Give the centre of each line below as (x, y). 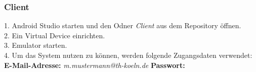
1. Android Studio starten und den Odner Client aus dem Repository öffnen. (123, 25)
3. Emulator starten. (36, 45)
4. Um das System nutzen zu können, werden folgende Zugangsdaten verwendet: (128, 55)
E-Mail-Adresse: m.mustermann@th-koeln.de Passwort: (95, 65)
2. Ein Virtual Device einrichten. (55, 35)
